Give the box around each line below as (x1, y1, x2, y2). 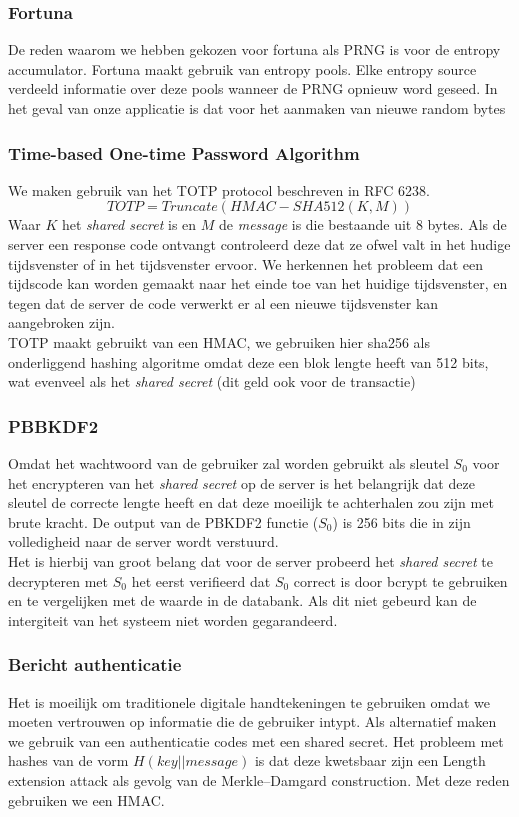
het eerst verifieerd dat (131, 570, 271, 591)
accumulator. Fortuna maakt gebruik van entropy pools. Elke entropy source (8, 58, 477, 79)
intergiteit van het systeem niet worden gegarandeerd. (8, 609, 338, 630)
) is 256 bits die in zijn (332, 511, 471, 532)
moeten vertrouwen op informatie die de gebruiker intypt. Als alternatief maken (8, 711, 497, 732)
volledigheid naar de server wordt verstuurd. (8, 531, 279, 552)
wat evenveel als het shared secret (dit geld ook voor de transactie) (8, 371, 416, 392)
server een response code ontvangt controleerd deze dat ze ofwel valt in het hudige (8, 234, 511, 254)
